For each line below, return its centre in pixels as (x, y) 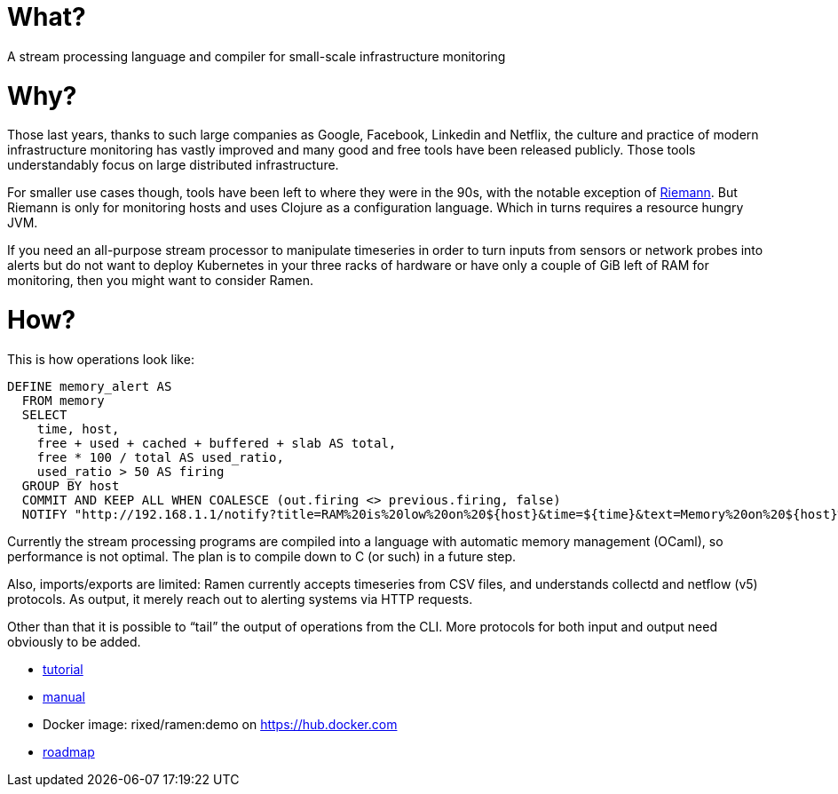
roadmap (69, 751)
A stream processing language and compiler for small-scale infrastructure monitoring (257, 56)
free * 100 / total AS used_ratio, (160, 457)
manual (64, 696)
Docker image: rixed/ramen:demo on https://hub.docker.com (220, 724)
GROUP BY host (71, 485)
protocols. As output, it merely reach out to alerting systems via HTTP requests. (240, 599)
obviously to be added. (74, 641)
